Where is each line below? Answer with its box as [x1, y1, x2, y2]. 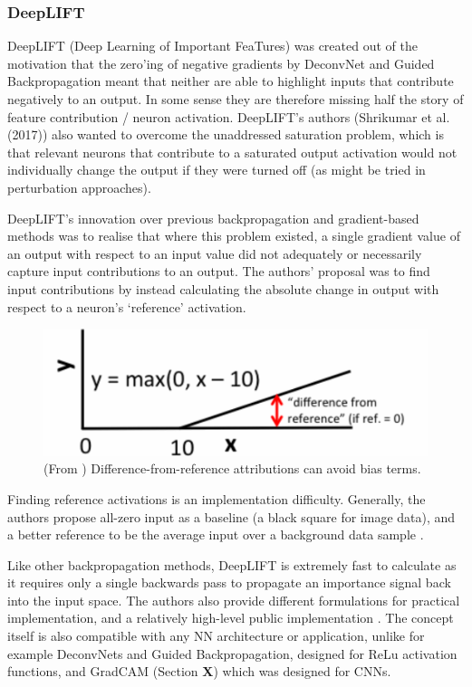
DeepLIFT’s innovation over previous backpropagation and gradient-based [7, 208, 419, 227]
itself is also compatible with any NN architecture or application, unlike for [7, 626, 425, 645]
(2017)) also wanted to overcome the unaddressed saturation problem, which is [7, 125, 444, 144]
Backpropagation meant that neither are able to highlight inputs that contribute [7, 72, 454, 91]
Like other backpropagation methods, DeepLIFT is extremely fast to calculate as [7, 555, 457, 574]
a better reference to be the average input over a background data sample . [7, 525, 424, 544]
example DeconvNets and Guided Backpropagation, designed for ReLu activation [7, 644, 458, 663]
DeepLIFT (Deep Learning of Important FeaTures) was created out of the [7, 36, 418, 55]
